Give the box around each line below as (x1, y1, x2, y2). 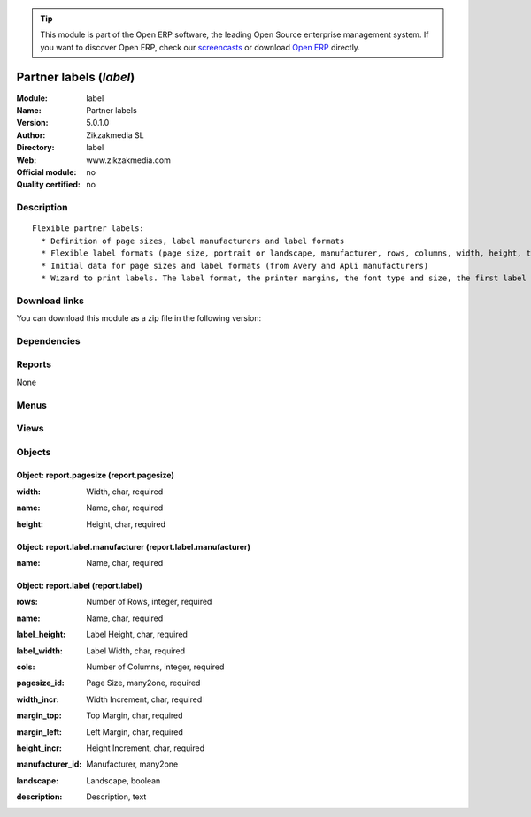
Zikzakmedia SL (86, 129, 145, 141)
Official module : (16, 167, 77, 178)
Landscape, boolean (86, 775, 161, 786)
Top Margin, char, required (86, 710, 183, 721)
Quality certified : (16, 179, 81, 190)
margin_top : (16, 710, 62, 721)
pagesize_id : (16, 677, 65, 689)
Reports (16, 358, 52, 370)
